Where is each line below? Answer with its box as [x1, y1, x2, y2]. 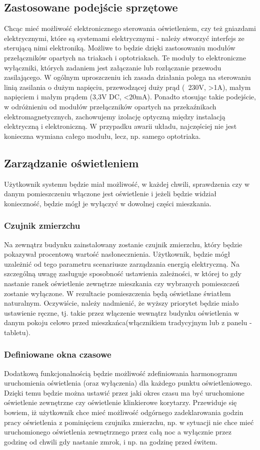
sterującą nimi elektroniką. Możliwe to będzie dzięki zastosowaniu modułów [4, 42, 235, 53]
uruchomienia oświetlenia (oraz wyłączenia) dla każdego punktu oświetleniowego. [4, 378, 252, 388]
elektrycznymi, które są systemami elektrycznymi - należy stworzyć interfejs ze [4, 32, 244, 43]
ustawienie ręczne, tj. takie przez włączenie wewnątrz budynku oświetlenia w [4, 307, 239, 318]
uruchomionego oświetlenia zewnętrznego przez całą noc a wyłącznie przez [4, 427, 231, 437]
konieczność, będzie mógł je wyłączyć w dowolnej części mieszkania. [4, 198, 211, 208]
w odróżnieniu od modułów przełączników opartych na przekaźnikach [4, 101, 216, 111]
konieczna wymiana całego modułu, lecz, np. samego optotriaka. [4, 130, 201, 141]
